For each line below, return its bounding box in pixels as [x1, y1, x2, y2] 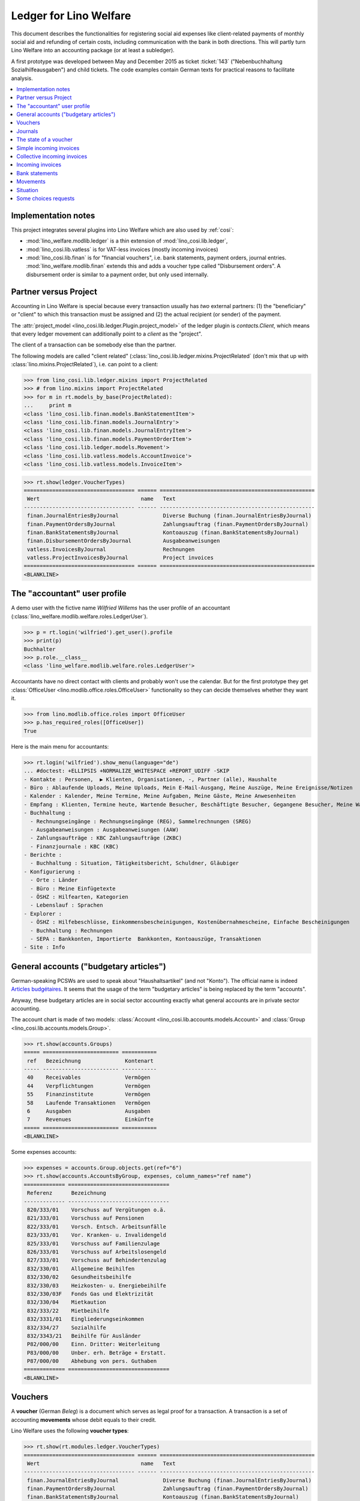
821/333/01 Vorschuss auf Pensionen [27, 1215, 144, 1222]
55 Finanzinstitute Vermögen [27, 1091, 151, 1098]
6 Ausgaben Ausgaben [27, 1108, 151, 1114]
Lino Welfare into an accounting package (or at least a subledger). [11, 47, 175, 54]
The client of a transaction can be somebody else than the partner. [11, 341, 176, 348]
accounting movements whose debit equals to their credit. [11, 1416, 157, 1423]
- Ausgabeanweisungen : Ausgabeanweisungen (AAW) [30, 826, 179, 833]
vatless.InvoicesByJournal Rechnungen [27, 546, 195, 552]
